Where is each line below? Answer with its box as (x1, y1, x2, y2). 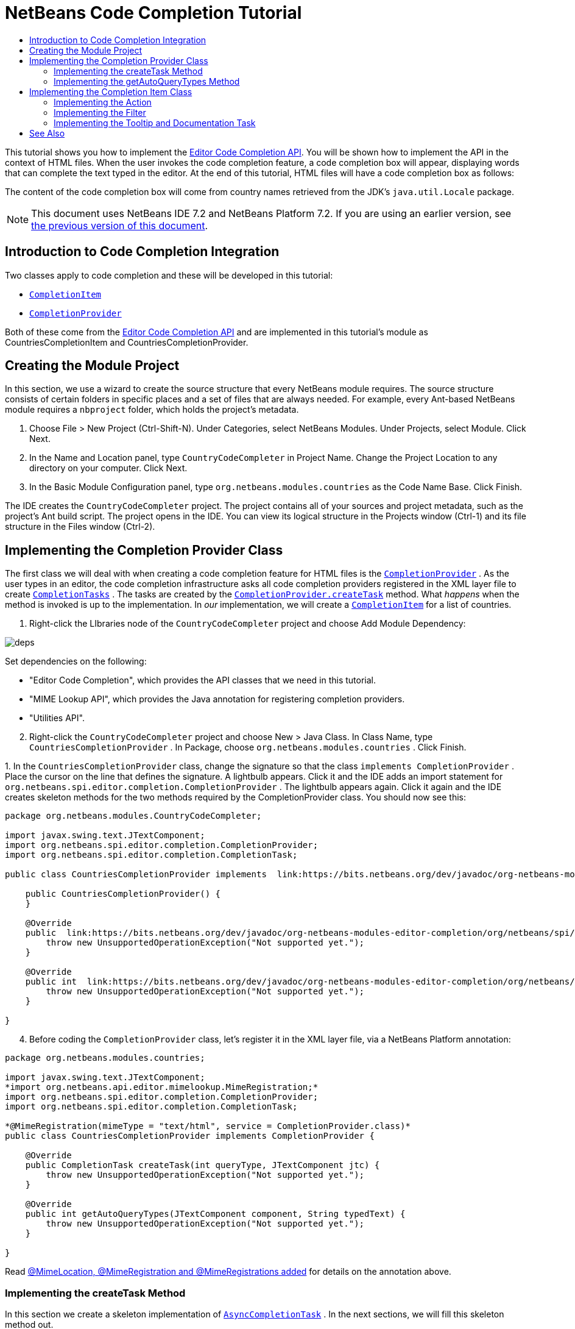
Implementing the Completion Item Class (29, 86, 192, 97)
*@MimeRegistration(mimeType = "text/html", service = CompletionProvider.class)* (5, 1121, 411, 1131)
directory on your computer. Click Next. (29, 463, 188, 474)
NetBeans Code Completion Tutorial (5, 2, 302, 23)
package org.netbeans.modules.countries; (5, 1053, 205, 1063)
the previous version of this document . (31, 219, 208, 232)
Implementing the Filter (54, 107, 146, 118)
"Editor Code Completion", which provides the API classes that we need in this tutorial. (29, 675, 376, 686)
